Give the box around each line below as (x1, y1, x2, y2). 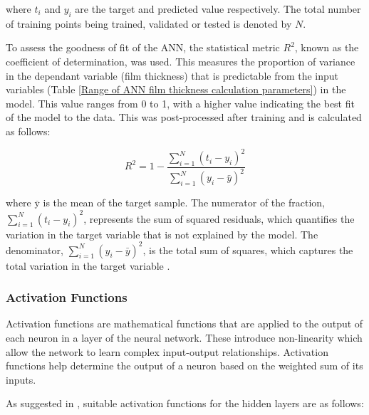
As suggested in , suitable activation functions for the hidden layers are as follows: (6, 396, 364, 411)
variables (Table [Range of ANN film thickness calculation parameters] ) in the (6, 82, 346, 97)
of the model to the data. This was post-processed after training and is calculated (6, 110, 362, 125)
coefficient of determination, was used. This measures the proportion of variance (6, 53, 355, 68)
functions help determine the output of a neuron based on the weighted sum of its (6, 358, 363, 373)
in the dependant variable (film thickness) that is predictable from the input (6, 68, 339, 83)
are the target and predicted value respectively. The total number (75, 1, 361, 16)
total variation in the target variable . (6, 258, 170, 273)
